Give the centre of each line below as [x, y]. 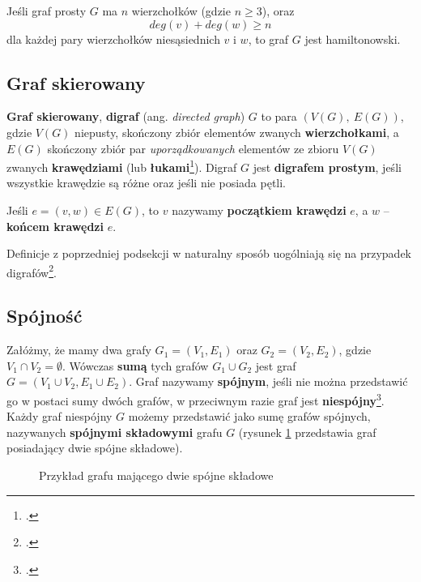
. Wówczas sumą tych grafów [135, 365]
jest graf [276, 365]
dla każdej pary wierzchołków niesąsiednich [113, 39]
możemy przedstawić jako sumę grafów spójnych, [249, 416]
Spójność [45, 316]
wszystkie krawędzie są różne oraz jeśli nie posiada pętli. [147, 183]
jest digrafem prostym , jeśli [327, 167]
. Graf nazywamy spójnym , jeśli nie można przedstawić [268, 381]
